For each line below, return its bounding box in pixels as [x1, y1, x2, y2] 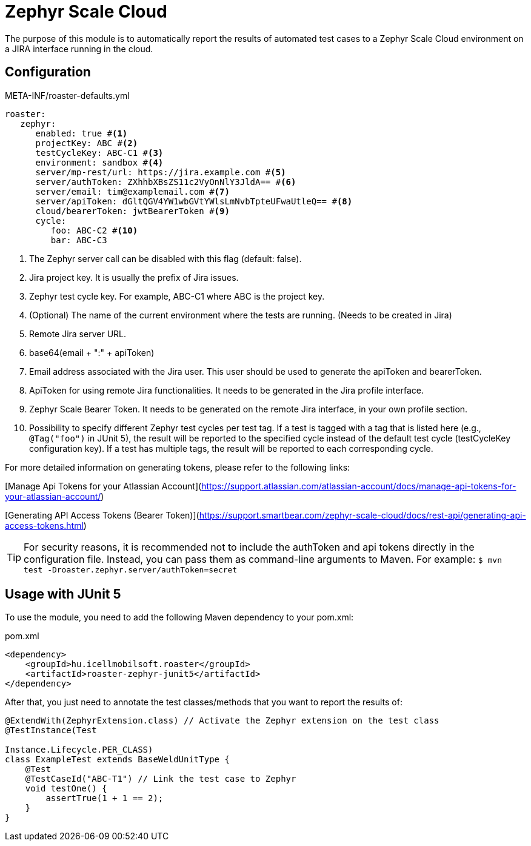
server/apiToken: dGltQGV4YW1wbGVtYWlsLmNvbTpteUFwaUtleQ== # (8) [35, 196, 353, 206]
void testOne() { [25, 784, 107, 794]
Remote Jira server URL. [29, 328, 127, 339]
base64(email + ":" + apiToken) [29, 347, 155, 358]
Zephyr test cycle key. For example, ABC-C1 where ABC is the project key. [29, 290, 325, 301]
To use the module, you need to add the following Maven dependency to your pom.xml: [5, 612, 354, 623]
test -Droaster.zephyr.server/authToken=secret [24, 565, 238, 574]
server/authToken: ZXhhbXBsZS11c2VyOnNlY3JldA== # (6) [35, 176, 296, 187]
